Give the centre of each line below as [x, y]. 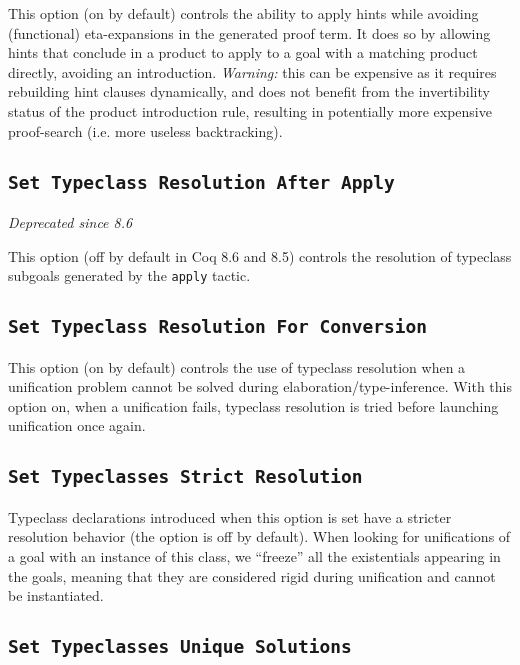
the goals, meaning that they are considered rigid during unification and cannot [252, 575]
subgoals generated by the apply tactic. [129, 275]
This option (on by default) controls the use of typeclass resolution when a [237, 366]
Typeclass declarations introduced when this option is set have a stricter [230, 516]
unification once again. [77, 425]
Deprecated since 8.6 [70, 221]
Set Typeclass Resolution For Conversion [217, 327]
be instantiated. [56, 595]
